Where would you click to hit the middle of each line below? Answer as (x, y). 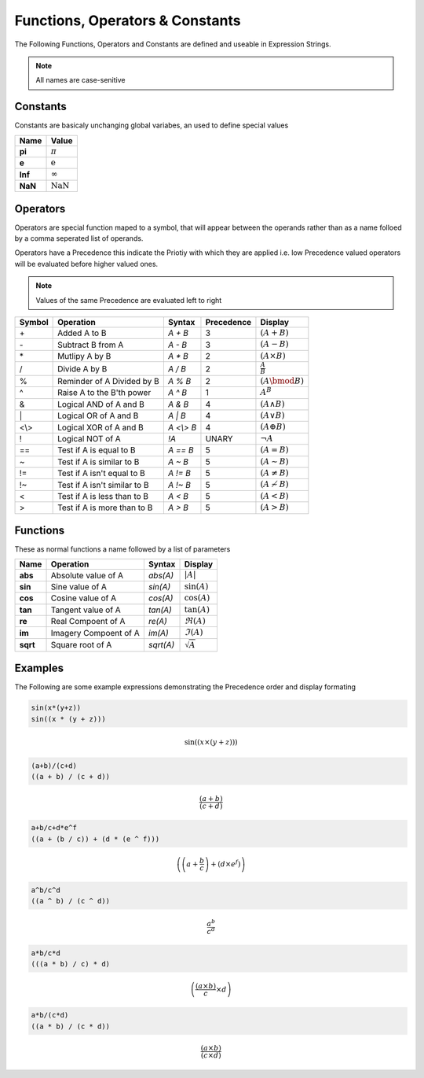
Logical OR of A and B (98, 415)
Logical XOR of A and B (101, 427)
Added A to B (82, 333)
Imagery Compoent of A (95, 633)
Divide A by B (82, 368)
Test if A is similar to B (99, 462)
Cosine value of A (84, 598)
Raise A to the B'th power (104, 393)
